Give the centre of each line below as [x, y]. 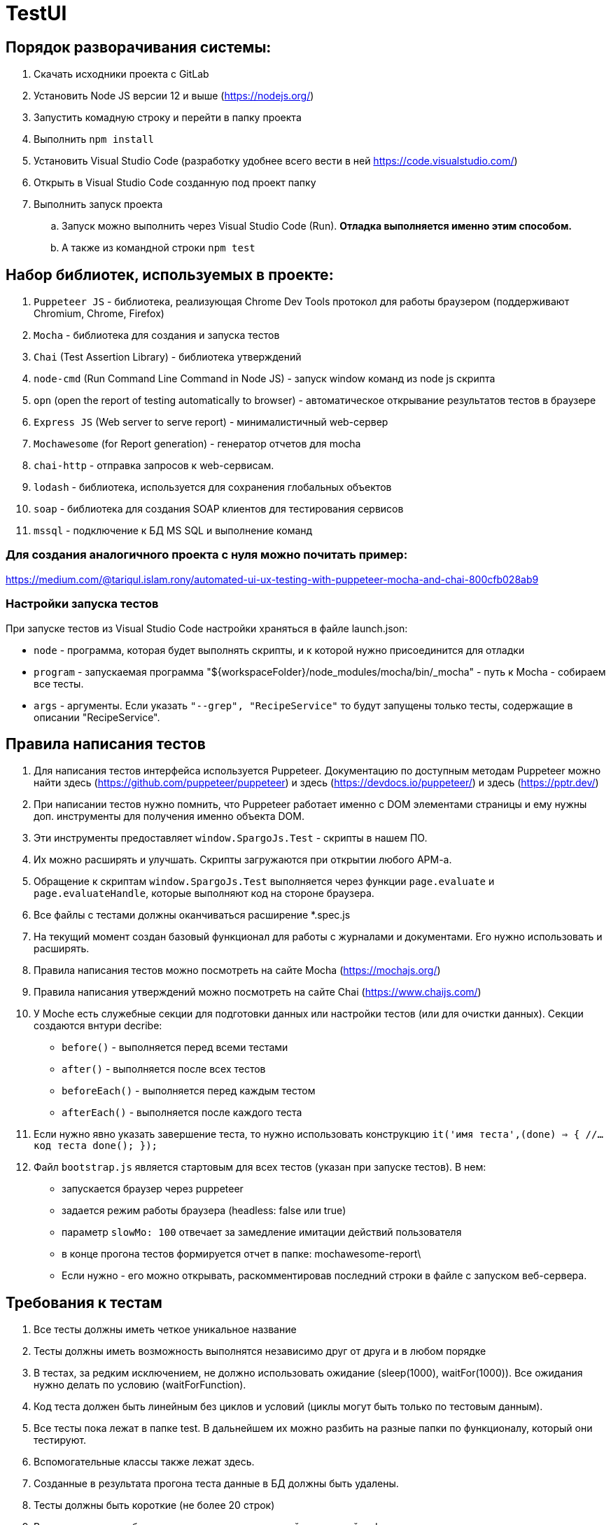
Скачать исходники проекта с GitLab [121, 74]
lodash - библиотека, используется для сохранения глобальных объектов [213, 487]
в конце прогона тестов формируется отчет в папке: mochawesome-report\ [241, 1254]
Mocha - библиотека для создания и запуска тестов [157, 335]
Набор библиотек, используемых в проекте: [170, 274]
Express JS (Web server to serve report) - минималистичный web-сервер [211, 422]
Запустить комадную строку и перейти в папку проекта [168, 118]
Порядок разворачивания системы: [139, 47]
